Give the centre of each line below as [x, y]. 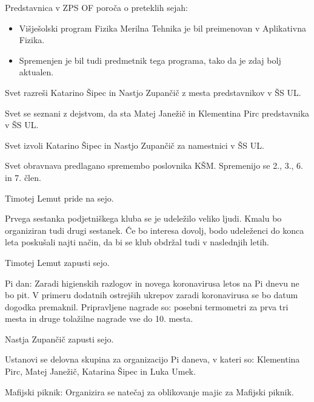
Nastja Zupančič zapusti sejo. [59, 339]
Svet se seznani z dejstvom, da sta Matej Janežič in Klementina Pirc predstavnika [157, 113]
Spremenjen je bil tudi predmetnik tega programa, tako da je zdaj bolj [150, 60]
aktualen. [36, 72]
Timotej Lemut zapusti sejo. [57, 262]
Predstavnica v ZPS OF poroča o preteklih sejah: [96, 7]
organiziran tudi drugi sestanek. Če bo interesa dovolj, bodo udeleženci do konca [155, 230]
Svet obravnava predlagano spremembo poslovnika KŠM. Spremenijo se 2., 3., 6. [154, 165]
